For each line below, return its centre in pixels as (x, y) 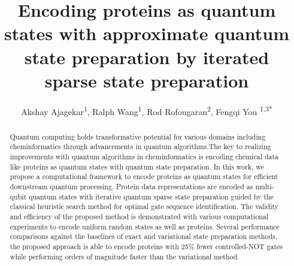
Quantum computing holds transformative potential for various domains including (138, 136)
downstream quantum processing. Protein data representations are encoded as (131, 187)
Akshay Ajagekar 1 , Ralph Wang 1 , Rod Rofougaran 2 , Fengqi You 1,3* (147, 110)
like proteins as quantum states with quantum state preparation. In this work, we (137, 166)
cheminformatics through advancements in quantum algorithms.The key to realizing (140, 146)
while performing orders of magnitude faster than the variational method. (125, 256)
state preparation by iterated (147, 57)
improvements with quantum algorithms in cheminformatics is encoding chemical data (144, 157)
